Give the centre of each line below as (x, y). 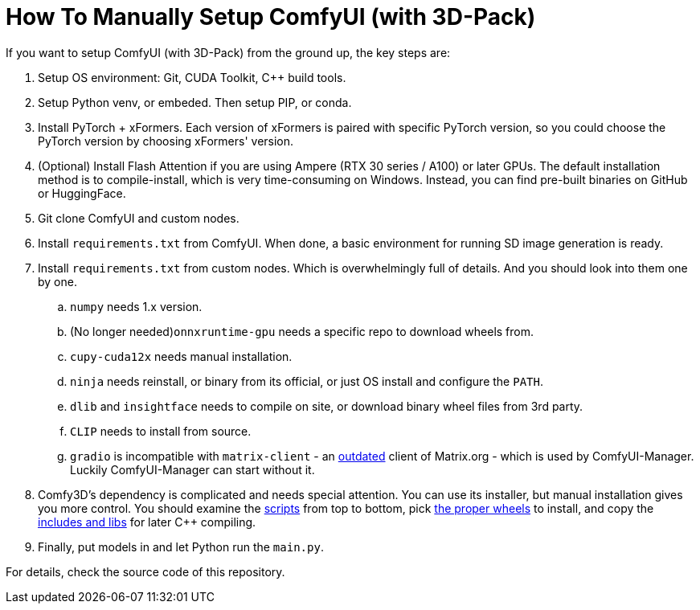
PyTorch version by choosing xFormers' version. (166, 141)
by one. (57, 281)
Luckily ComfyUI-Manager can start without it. (192, 469)
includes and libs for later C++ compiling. (147, 522)
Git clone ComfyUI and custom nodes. (139, 218)
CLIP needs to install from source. (161, 431)
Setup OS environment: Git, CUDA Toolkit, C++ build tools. (192, 77)
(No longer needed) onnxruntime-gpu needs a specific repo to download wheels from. (302, 331)
